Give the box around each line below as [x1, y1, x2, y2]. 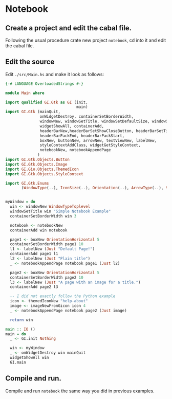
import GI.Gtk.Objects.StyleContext [5, 171, 83, 176]
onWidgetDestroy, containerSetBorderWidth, [39, 114, 134, 119]
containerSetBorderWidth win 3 [10, 213, 77, 219]
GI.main [10, 359, 27, 365]
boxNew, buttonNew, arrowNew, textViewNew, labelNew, [39, 138, 157, 143]
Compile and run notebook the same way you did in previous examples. [5, 388, 155, 394]
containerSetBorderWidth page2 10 [10, 275, 83, 280]
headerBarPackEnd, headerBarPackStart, [39, 133, 125, 138]
